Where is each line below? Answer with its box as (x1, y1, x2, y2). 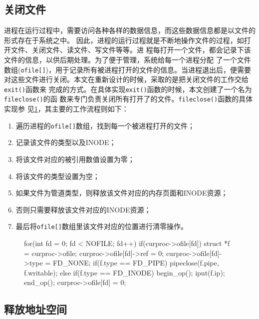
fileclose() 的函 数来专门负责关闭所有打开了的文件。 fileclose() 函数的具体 (4, 93, 253, 104)
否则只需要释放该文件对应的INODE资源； (15, 204, 151, 214)
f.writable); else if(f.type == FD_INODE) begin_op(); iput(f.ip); (24, 267, 225, 277)
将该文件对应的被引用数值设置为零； (15, 153, 135, 164)
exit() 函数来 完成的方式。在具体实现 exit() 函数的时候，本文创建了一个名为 (4, 83, 252, 94)
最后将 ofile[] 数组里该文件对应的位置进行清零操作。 (15, 221, 188, 231)
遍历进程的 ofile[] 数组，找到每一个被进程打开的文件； (15, 120, 195, 130)
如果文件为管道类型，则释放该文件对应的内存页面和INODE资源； (15, 187, 228, 198)
